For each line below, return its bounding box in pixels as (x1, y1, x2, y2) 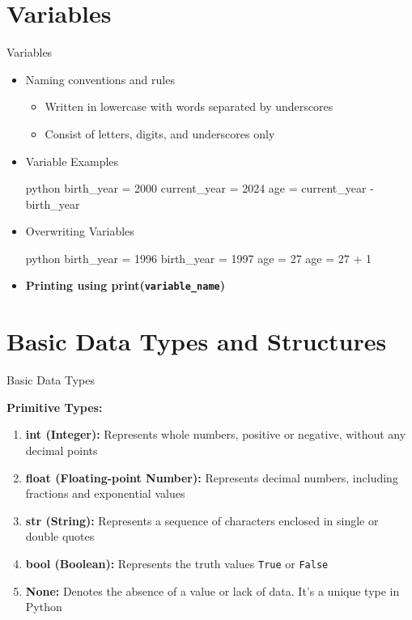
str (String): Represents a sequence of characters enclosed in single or (25, 512, 379, 529)
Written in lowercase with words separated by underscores (45, 98, 333, 115)
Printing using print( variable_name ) (25, 277, 226, 294)
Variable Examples (25, 152, 119, 169)
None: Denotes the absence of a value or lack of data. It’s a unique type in (25, 582, 400, 599)
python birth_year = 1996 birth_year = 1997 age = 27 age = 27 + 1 (25, 249, 372, 266)
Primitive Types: (6, 398, 103, 415)
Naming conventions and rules (25, 70, 175, 87)
